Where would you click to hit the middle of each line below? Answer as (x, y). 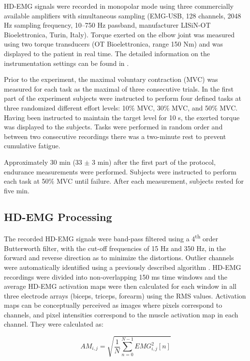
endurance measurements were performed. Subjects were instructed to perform (120, 171)
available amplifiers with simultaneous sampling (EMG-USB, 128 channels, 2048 (123, 15)
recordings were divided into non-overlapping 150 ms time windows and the (116, 276)
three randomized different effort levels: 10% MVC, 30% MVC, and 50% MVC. (121, 107)
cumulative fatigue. (32, 146)
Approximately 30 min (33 (43, 162)
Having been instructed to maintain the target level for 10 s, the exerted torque (122, 117)
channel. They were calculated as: (54, 324)
